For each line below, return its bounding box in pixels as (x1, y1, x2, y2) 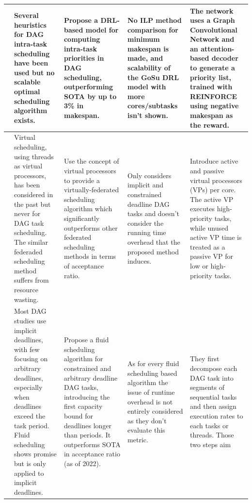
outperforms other (63, 222, 118, 233)
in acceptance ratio (63, 449, 120, 459)
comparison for (127, 24, 178, 34)
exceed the (14, 410, 46, 420)
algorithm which (63, 203, 112, 214)
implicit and (127, 180, 164, 190)
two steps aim (190, 439, 231, 449)
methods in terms (63, 251, 116, 261)
